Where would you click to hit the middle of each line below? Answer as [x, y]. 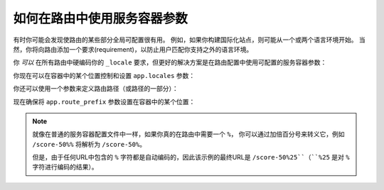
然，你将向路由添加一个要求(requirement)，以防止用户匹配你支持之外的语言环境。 [133, 49]
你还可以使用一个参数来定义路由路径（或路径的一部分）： [96, 89]
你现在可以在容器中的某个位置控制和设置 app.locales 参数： [104, 75]
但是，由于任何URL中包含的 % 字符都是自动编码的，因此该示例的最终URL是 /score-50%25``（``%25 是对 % [191, 157]
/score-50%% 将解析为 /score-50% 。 [89, 144]
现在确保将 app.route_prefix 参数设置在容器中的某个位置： [104, 101]
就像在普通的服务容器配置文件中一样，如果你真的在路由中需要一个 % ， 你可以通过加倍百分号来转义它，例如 [188, 134]
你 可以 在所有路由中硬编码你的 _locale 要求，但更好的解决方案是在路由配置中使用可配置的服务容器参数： [170, 62]
